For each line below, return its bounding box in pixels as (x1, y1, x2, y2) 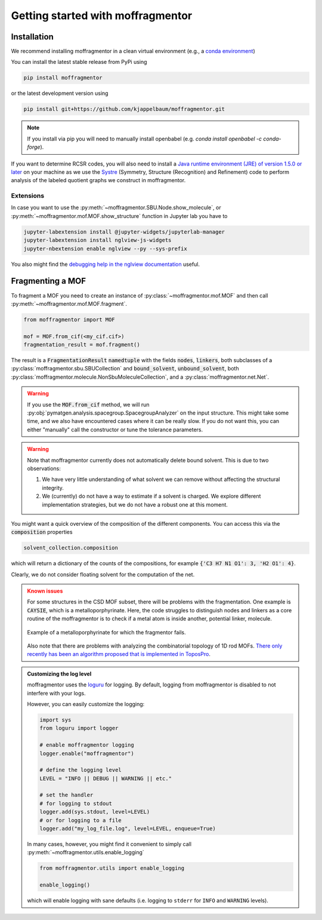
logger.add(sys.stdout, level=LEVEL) (39, 808, 150, 815)
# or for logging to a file (39, 817, 122, 824)
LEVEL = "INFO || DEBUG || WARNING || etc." (39, 775, 172, 782)
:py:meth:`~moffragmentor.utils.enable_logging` (27, 849, 144, 856)
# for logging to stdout (39, 800, 113, 806)
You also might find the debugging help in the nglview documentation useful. (11, 260, 200, 268)
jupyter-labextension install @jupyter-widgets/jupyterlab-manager (23, 228, 225, 235)
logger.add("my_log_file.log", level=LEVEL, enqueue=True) (39, 825, 216, 832)
